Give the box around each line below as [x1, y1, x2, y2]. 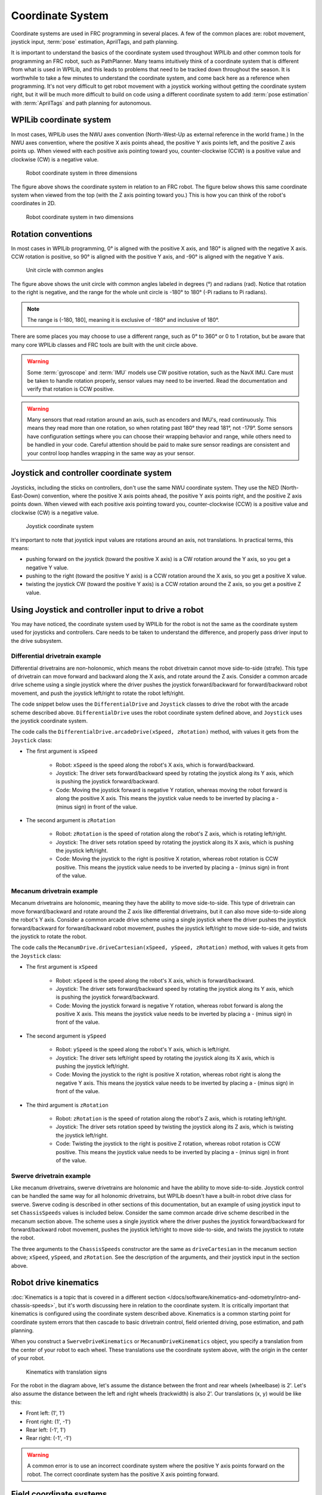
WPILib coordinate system [11, 115, 112, 125]
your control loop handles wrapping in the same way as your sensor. [27, 449, 195, 457]
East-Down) [11, 492, 41, 499]
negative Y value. [26, 564, 69, 571]
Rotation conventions [11, 229, 92, 239]
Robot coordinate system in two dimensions [26, 213, 134, 221]
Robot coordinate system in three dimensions [26, 169, 137, 176]
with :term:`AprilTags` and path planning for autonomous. [11, 99, 152, 106]
